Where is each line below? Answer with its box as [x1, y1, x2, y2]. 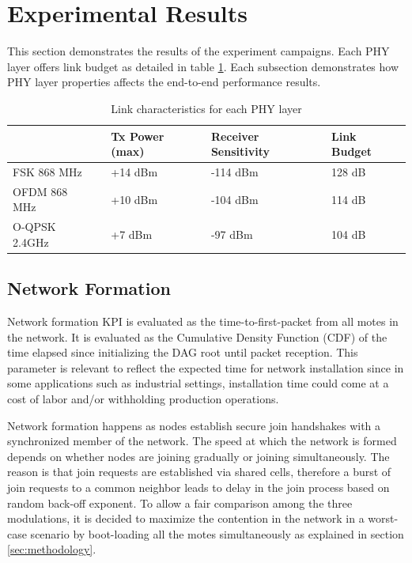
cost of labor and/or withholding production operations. [7, 391, 279, 407]
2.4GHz [13, 233, 49, 250]
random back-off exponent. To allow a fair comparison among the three [7, 494, 353, 511]
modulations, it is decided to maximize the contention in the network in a [7, 510, 365, 527]
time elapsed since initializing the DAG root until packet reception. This [7, 344, 358, 361]
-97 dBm [210, 226, 253, 243]
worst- [368, 510, 399, 527]
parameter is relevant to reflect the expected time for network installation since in [7, 359, 404, 376]
